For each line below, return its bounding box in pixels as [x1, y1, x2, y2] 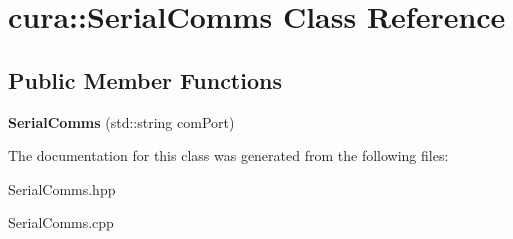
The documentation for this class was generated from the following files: [8, 145, 449, 166]
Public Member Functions [8, 64, 282, 95]
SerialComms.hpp [8, 178, 116, 199]
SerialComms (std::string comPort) [8, 111, 235, 132]
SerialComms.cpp [8, 212, 114, 233]
